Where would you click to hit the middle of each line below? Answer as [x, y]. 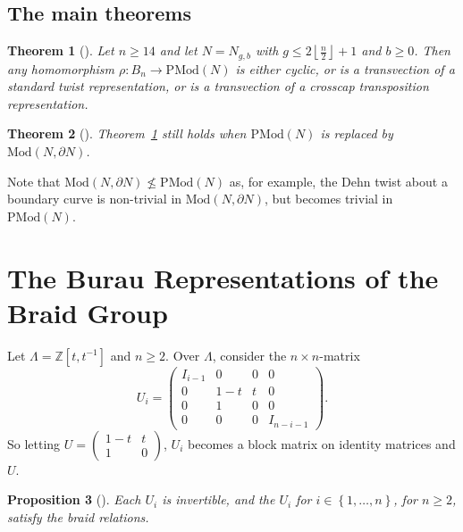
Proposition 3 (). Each [74, 499]
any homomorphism [61, 68]
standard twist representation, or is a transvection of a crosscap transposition [218, 86]
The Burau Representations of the [223, 277]
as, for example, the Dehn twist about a [338, 181]
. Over [183, 355]
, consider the [249, 355]
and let [178, 50]
